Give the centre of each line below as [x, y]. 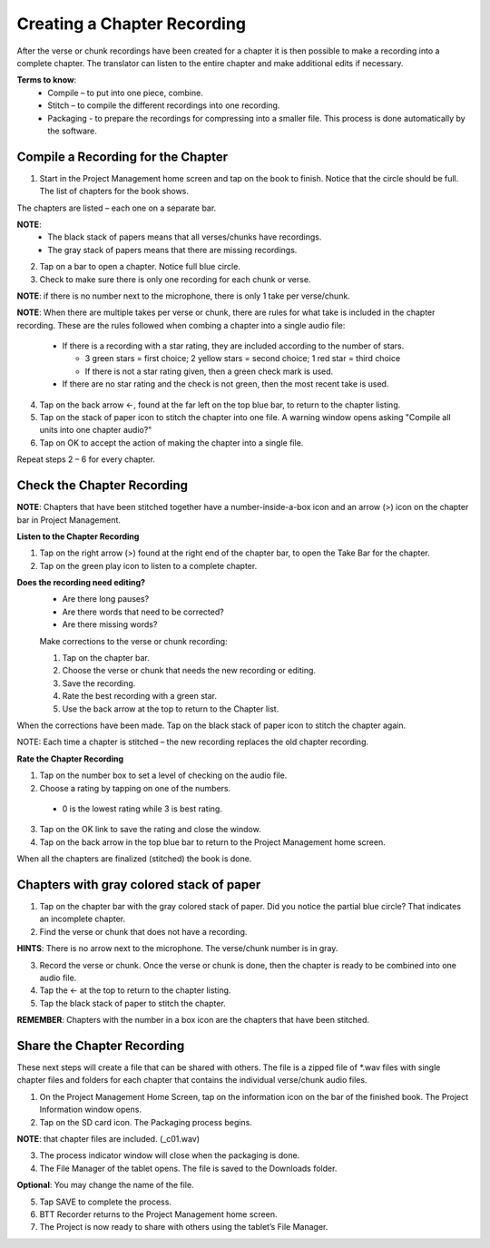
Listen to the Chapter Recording [78, 536]
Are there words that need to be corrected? [143, 612]
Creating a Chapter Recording [132, 24]
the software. [72, 131]
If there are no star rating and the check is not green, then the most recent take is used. [225, 384]
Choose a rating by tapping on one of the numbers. [135, 788]
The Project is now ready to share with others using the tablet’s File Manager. [184, 1227]
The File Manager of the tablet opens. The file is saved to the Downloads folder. [188, 1168]
